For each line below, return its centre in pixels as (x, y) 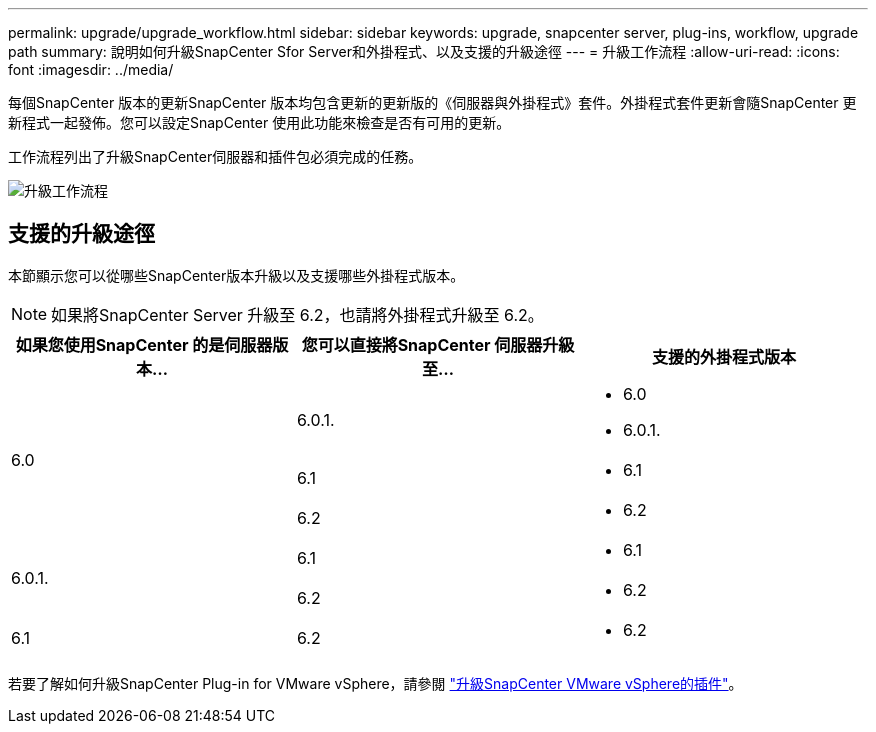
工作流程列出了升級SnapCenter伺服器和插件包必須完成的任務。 (215, 156)
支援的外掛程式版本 (723, 356)
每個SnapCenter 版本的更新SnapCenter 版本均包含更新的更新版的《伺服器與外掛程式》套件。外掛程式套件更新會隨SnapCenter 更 (432, 102)
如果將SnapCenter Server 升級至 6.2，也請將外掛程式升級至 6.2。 (297, 314)
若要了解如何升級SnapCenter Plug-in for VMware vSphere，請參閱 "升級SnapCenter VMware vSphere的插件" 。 (375, 683)
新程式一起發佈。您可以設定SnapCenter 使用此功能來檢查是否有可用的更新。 (259, 122)
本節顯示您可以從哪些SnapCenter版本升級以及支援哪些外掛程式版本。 (236, 275)
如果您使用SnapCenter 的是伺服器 (144, 344)
